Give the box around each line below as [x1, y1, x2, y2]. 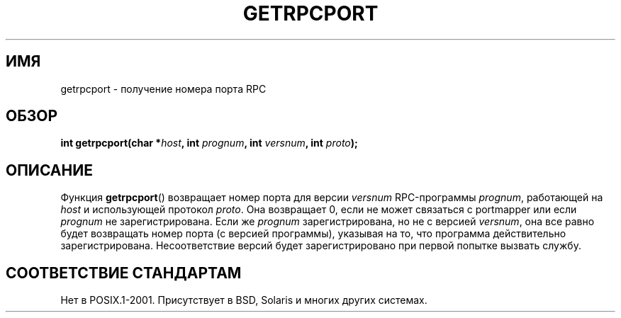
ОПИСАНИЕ [6, 161, 93, 179]
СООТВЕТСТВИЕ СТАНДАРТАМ [6, 263, 242, 282]
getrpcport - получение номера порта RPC [60, 82, 267, 95]
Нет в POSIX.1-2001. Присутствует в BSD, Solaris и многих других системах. [60, 294, 427, 307]
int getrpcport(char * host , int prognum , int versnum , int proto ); [60, 137, 358, 149]
